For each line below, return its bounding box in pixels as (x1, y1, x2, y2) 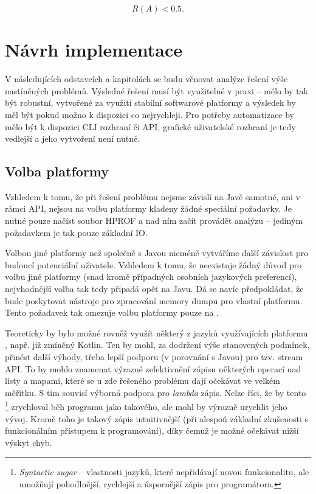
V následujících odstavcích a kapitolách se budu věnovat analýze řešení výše (5, 72, 288, 85)
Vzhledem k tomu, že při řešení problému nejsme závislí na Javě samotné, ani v (5, 190, 300, 203)
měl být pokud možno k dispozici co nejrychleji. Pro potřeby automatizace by (5, 108, 295, 120)
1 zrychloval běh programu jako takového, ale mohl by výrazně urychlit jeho (5, 398, 287, 413)
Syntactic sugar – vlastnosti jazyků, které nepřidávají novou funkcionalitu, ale (19, 465, 309, 478)
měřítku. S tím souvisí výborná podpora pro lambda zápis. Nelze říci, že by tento (5, 386, 306, 398)
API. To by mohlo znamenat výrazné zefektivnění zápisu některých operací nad (5, 362, 301, 375)
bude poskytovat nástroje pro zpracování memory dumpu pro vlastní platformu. (5, 294, 303, 307)
